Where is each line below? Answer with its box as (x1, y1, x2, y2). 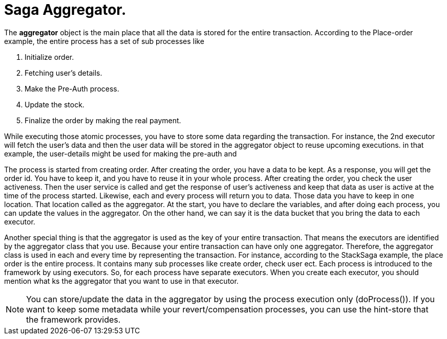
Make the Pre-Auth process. (25, 84, 119, 93)
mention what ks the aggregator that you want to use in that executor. (4, 276, 239, 285)
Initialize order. (25, 52, 74, 61)
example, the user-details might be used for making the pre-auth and (4, 149, 237, 158)
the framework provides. (26, 314, 121, 325)
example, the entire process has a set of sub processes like (4, 36, 204, 46)
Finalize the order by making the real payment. (25, 116, 181, 125)
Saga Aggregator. (4, 1, 126, 18)
